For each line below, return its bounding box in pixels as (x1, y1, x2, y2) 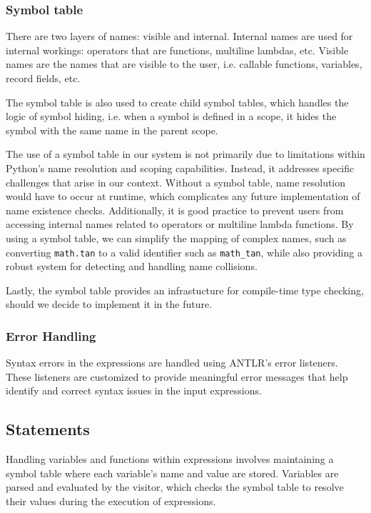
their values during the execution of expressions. (6, 493, 216, 508)
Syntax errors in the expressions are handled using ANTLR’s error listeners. (6, 355, 338, 370)
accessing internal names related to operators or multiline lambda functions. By (6, 216, 354, 231)
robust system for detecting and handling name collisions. (6, 259, 258, 274)
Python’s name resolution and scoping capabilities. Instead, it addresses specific (6, 160, 355, 175)
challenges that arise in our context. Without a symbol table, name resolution (6, 174, 346, 189)
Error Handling (6, 327, 96, 344)
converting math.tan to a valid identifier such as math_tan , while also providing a (6, 244, 362, 259)
